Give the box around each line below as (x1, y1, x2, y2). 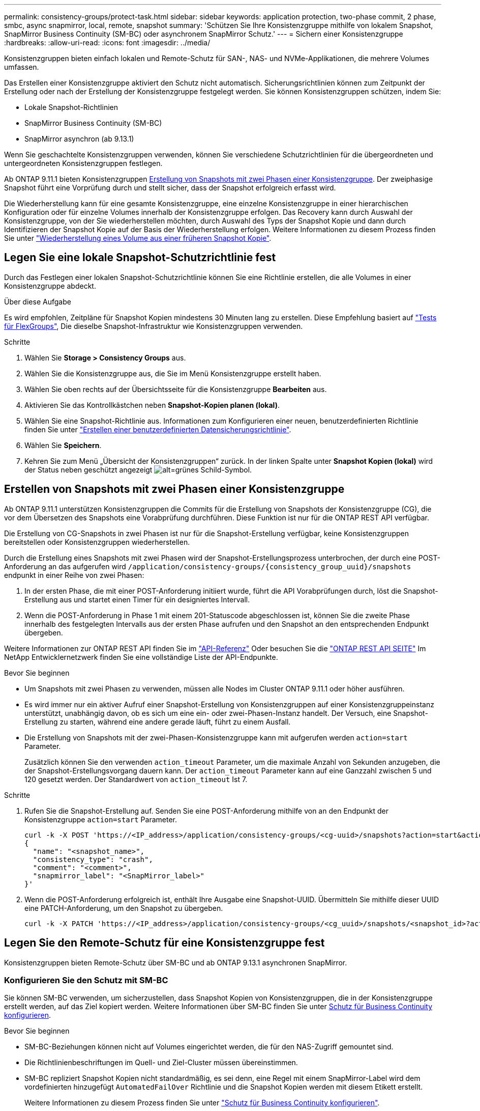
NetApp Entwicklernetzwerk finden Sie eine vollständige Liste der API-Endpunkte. (4, 652, 278, 661)
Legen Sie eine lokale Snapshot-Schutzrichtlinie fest (4, 251, 276, 264)
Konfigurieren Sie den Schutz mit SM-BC (4, 975, 168, 985)
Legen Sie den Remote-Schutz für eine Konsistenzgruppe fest (4, 936, 325, 950)
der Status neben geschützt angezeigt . (24, 465, 252, 474)
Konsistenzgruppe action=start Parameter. (24, 815, 177, 824)
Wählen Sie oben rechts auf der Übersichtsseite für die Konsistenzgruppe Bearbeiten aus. (24, 384, 327, 394)
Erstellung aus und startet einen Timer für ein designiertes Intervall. (24, 595, 250, 604)
